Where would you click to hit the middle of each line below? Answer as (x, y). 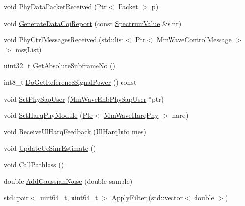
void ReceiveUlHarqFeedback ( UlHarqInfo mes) (75, 131)
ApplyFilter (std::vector (147, 197)
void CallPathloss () (34, 164)
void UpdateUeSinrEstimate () (50, 148)
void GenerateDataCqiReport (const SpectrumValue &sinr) (93, 23)
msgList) (28, 49)
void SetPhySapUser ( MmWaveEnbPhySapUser (75, 98)
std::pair (16, 197)
